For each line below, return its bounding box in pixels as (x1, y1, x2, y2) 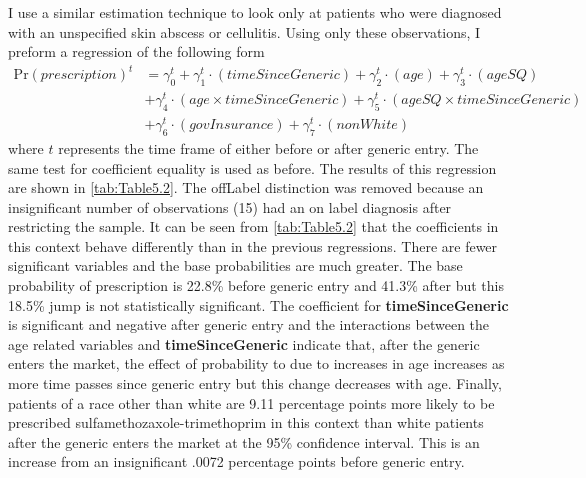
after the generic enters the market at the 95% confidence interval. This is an (8, 431, 480, 452)
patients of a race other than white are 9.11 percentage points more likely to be (8, 392, 495, 413)
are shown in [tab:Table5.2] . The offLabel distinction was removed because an (8, 177, 484, 198)
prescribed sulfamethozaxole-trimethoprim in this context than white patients (8, 412, 484, 433)
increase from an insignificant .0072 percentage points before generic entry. (8, 451, 465, 472)
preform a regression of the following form (8, 41, 265, 62)
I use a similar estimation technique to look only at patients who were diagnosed (8, 2, 502, 22)
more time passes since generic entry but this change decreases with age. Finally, (8, 373, 502, 394)
